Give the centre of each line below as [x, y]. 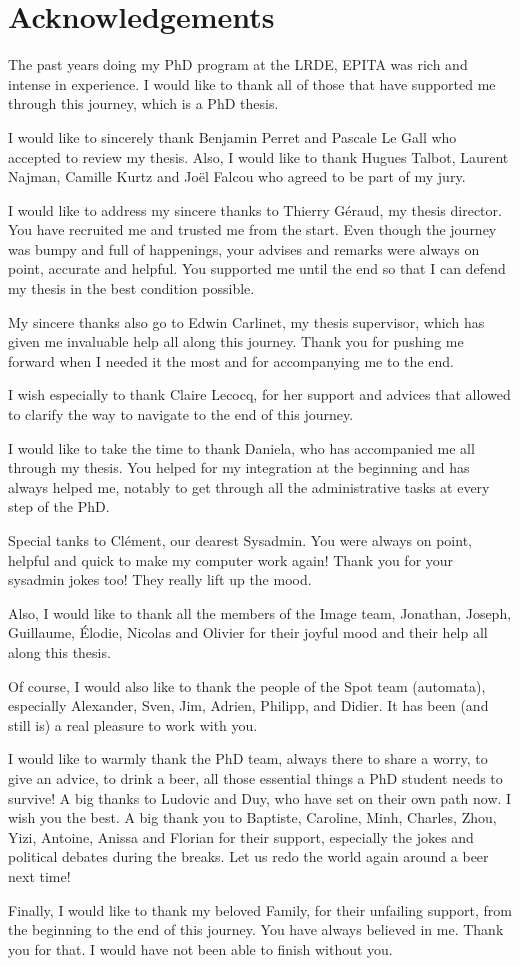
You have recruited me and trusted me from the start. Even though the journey [252, 229]
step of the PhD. [59, 506]
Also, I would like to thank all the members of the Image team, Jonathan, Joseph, [260, 612]
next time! [39, 875]
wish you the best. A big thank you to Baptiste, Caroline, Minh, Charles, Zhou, [252, 817]
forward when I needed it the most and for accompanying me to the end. [231, 360]
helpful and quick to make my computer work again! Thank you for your [231, 559]
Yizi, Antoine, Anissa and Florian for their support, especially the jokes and [241, 836]
